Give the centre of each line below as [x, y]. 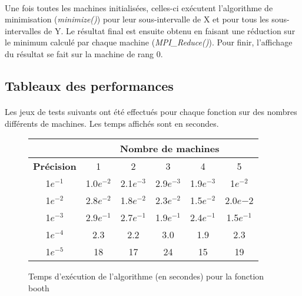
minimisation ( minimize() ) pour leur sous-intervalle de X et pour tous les [137, 19]
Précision [55, 166]
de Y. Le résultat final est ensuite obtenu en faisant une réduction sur [170, 30]
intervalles [23, 30]
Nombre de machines [170, 149]
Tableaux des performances [89, 85]
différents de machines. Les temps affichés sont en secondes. [112, 123]
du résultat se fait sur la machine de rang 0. [84, 53]
